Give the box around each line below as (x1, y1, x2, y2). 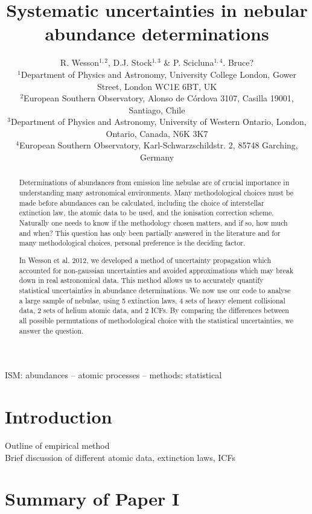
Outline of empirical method (5, 439, 110, 451)
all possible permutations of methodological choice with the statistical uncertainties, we (19, 315, 294, 325)
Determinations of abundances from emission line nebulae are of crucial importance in (19, 177, 290, 188)
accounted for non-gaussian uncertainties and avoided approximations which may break (19, 265, 294, 275)
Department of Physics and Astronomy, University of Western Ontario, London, (11, 115, 307, 128)
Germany (139, 151, 174, 163)
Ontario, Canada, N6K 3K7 (106, 127, 208, 139)
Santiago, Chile (129, 103, 185, 116)
